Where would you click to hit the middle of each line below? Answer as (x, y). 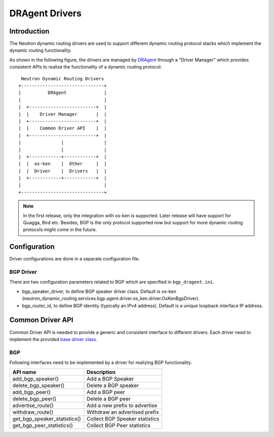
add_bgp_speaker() (36, 379)
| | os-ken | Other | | (63, 164)
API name (24, 372)
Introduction (29, 31)
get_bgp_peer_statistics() (43, 425)
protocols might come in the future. (60, 230)
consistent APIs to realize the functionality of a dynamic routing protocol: (85, 67)
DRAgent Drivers (45, 13)
